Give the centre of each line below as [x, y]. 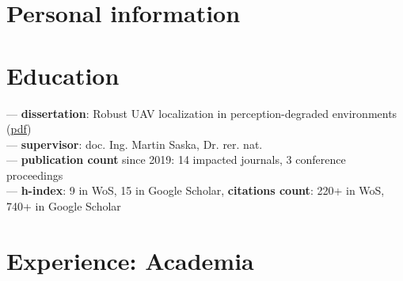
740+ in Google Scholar [64, 206]
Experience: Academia [130, 260]
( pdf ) [19, 129]
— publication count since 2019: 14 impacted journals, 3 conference [176, 159]
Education [63, 75]
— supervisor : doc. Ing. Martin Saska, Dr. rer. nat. [135, 144]
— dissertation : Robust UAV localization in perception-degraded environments [202, 113]
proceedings [35, 175]
